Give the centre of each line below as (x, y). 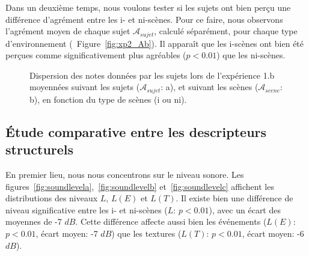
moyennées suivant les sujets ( (85, 87)
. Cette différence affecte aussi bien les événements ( (171, 221)
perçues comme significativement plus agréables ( (96, 55)
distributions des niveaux (52, 198)
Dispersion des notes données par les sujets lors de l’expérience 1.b (152, 75)
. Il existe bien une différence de (234, 198)
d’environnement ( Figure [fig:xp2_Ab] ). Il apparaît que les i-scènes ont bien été (155, 43)
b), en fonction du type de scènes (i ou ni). (108, 99)
